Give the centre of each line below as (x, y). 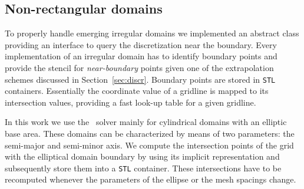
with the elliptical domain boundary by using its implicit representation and (142, 156)
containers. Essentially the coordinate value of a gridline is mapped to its (137, 91)
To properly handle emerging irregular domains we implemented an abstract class (152, 33)
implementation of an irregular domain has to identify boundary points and (141, 56)
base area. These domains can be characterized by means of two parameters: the (150, 134)
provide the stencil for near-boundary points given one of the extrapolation (139, 67)
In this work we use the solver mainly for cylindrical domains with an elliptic (146, 122)
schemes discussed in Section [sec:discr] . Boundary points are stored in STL (140, 79)
